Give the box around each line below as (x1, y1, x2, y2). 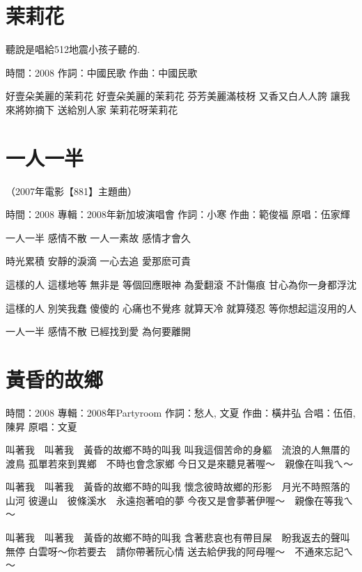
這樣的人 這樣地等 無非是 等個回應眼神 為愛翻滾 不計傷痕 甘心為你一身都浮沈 (6, 277, 356, 291)
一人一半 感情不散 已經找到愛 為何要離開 (6, 324, 191, 339)
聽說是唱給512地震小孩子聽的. (6, 42, 140, 56)
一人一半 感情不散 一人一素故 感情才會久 (6, 230, 191, 245)
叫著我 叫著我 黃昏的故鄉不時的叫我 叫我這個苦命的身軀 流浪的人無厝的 (6, 442, 350, 457)
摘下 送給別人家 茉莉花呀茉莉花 (34, 102, 178, 116)
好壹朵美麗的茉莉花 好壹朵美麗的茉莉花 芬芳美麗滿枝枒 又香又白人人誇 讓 (6, 88, 340, 103)
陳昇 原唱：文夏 (6, 419, 77, 433)
